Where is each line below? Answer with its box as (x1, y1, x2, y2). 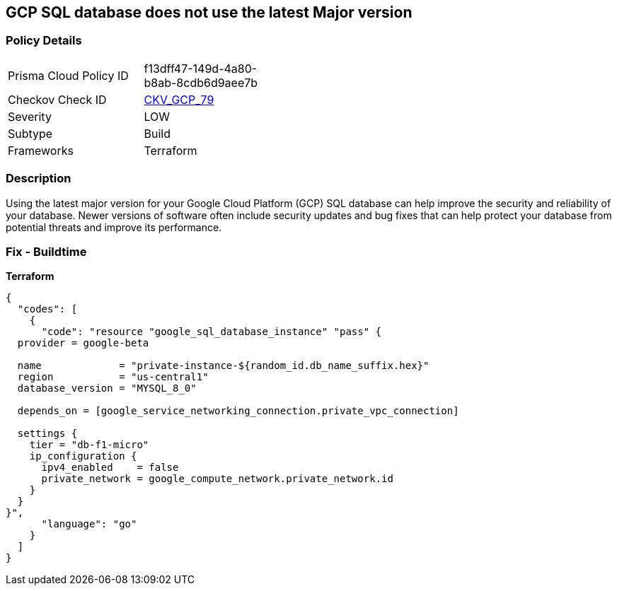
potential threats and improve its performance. (6, 221, 222, 233)
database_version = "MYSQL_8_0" (17, 382, 197, 394)
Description (6, 171, 71, 186)
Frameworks (8, 143, 74, 158)
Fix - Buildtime (6, 244, 87, 259)
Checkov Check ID (8, 92, 107, 107)
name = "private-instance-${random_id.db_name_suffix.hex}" (17, 360, 429, 372)
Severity (8, 109, 52, 124)
